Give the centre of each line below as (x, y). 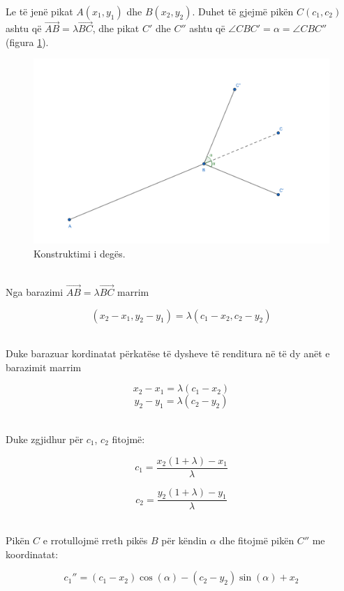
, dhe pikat (116, 28)
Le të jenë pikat (39, 11)
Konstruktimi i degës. (80, 253)
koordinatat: (32, 554)
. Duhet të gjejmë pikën (243, 11)
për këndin (184, 540)
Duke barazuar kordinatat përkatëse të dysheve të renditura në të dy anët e (168, 353)
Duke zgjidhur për (45, 439)
